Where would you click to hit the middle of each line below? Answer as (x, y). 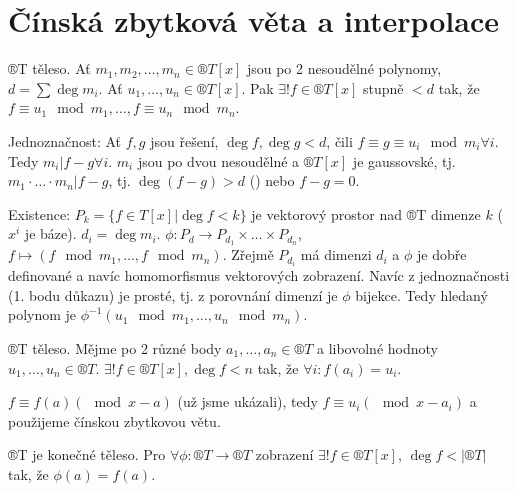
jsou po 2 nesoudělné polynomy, (344, 68)
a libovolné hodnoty (377, 348)
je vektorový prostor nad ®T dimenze (366, 213)
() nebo (272, 180)
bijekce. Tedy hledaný (421, 294)
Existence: (39, 213)
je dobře (442, 254)
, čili (339, 140)
